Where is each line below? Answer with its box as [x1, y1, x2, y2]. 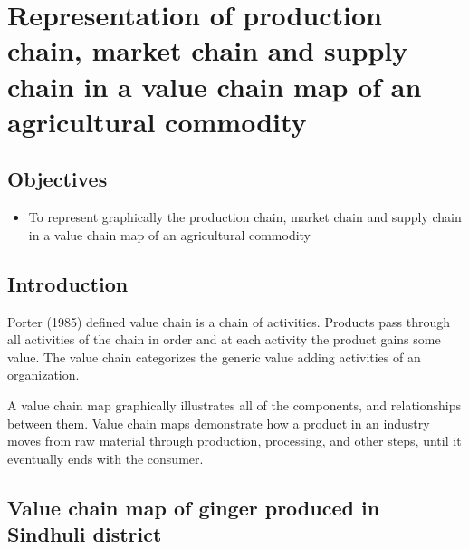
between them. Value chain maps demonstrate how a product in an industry [7, 413, 430, 432]
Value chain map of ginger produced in [7, 493, 380, 521]
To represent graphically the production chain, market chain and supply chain [28, 207, 462, 226]
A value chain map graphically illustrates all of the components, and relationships [7, 395, 462, 414]
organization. [7, 365, 80, 384]
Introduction [7, 269, 129, 297]
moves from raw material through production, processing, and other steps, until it [7, 431, 462, 450]
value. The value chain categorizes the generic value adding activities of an [7, 347, 421, 366]
